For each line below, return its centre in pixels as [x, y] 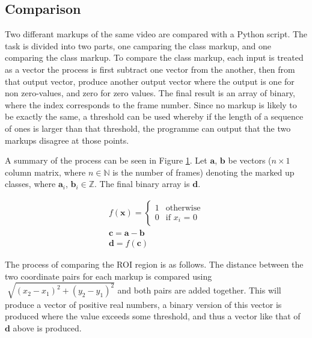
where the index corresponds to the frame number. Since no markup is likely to [151, 104]
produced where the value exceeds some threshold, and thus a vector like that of [153, 316]
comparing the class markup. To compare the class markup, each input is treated [154, 57]
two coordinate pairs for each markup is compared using [109, 276]
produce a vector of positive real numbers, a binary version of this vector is [143, 304]
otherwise [183, 208]
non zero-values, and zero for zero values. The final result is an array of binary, [150, 93]
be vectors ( [250, 160]
